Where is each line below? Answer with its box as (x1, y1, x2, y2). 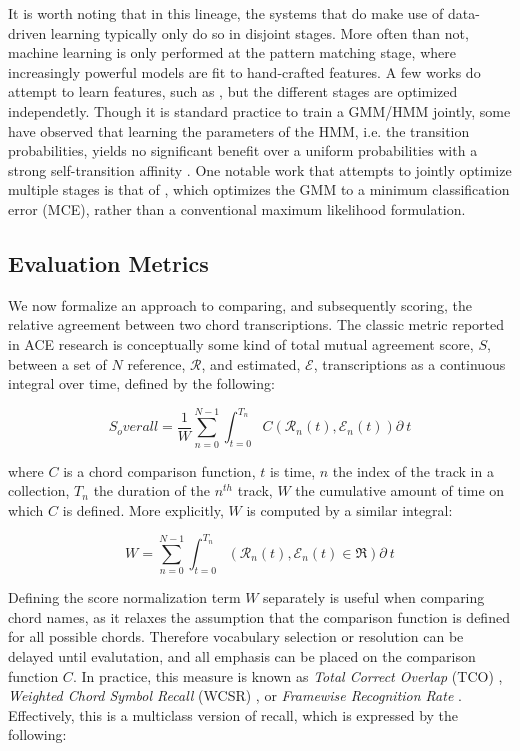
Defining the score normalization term (8, 587, 241, 608)
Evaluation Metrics (8, 247, 209, 278)
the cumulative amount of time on (295, 480, 505, 501)
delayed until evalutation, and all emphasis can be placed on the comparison (8, 645, 476, 666)
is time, (269, 460, 316, 481)
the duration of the (93, 480, 210, 501)
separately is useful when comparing (263, 587, 485, 608)
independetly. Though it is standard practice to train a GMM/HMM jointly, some (8, 100, 511, 121)
